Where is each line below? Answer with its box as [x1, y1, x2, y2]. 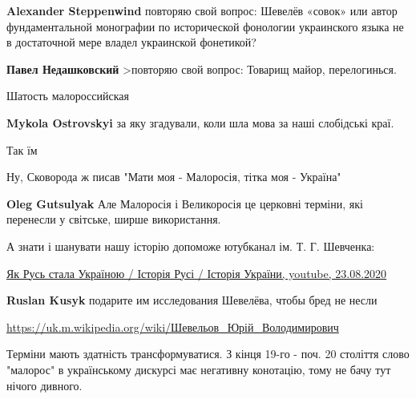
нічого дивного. [6, 377, 83, 393]
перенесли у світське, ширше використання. [6, 211, 221, 228]
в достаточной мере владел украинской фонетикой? [6, 34, 256, 50]
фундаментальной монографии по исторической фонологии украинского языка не [6, 18, 404, 34]
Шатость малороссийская [6, 87, 129, 104]
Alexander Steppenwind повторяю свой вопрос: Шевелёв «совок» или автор [6, 2, 398, 18]
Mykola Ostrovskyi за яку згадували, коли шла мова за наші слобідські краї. [6, 114, 394, 131]
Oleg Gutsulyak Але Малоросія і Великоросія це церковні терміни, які [6, 195, 363, 212]
